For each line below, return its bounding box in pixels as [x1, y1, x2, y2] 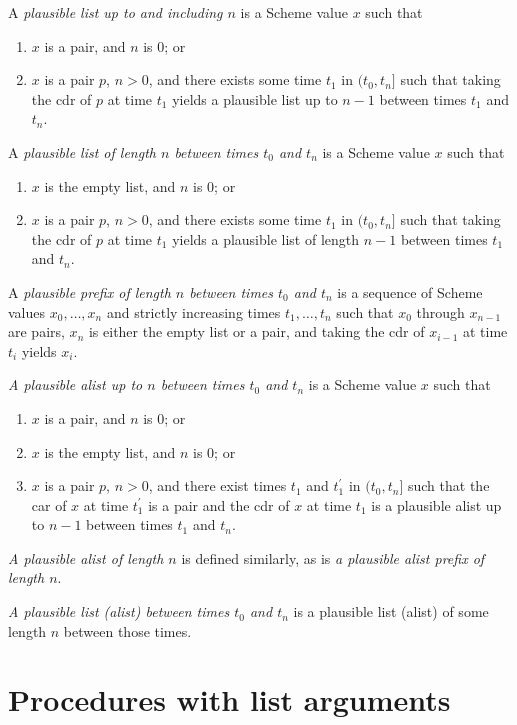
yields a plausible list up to [172, 88, 338, 109]
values [8, 301, 46, 322]
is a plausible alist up [371, 494, 502, 515]
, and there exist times [148, 475, 287, 496]
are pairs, [8, 321, 65, 342]
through [416, 301, 465, 322]
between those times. [63, 620, 192, 641]
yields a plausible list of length [172, 228, 360, 249]
